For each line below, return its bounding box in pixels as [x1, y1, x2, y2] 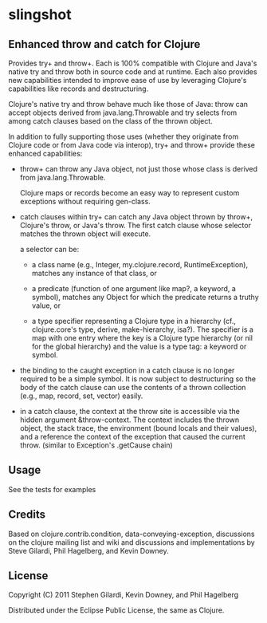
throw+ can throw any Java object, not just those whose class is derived [19, 164, 257, 173]
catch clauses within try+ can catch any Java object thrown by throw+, [19, 212, 253, 221]
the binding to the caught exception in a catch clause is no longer [19, 365, 235, 375]
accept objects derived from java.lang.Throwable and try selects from [8, 108, 238, 117]
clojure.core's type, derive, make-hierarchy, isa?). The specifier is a [31, 325, 253, 334]
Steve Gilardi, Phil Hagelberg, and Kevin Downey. [8, 546, 169, 555]
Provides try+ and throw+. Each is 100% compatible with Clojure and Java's [8, 58, 257, 68]
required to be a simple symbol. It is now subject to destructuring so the [19, 374, 257, 384]
